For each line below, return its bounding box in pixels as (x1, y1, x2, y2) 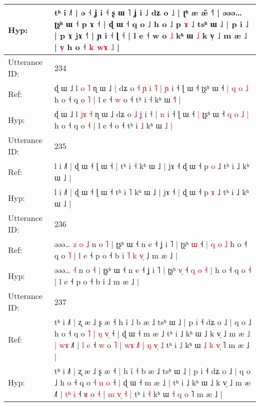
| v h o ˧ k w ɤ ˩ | (54, 41, 120, 52)
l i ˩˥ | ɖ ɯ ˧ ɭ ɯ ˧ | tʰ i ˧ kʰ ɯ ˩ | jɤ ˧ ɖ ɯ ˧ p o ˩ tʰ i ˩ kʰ (54, 160, 249, 171)
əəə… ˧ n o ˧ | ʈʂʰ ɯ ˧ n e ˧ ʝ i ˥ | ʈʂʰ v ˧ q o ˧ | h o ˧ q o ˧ (54, 264, 251, 275)
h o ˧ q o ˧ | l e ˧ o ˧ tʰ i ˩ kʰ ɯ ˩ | (54, 119, 173, 131)
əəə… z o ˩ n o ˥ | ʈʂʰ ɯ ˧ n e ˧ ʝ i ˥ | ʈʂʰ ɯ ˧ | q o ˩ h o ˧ (54, 238, 247, 249)
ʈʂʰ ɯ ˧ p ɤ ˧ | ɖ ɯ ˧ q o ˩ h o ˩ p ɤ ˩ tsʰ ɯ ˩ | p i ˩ (54, 18, 249, 29)
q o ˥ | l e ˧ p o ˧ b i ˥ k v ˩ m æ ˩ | (54, 249, 178, 261)
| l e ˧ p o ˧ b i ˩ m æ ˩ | (54, 275, 139, 287)
